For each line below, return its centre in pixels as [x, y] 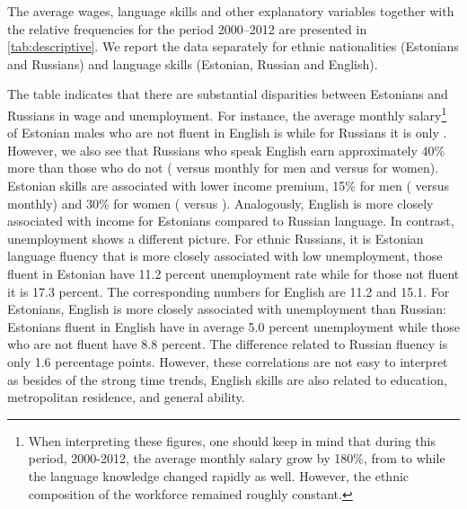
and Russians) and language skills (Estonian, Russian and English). [193, 63]
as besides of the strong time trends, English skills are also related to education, [227, 379]
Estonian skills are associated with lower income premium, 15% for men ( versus [229, 185]
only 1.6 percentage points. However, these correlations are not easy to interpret [228, 361]
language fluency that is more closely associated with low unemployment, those [225, 256]
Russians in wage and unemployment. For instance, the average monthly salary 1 [227, 113]
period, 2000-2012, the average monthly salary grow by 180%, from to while [237, 458]
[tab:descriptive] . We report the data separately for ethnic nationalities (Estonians [233, 46]
